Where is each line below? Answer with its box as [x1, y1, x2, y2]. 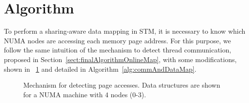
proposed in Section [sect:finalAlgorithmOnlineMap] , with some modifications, [4, 54, 237, 64]
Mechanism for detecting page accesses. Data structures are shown [23, 80, 220, 90]
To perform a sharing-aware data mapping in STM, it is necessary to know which [4, 26, 246, 36]
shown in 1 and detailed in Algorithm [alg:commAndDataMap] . [4, 64, 197, 74]
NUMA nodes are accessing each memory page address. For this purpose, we [4, 35, 231, 45]
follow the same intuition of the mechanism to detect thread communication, [4, 45, 232, 55]
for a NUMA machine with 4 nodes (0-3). [23, 89, 146, 99]
